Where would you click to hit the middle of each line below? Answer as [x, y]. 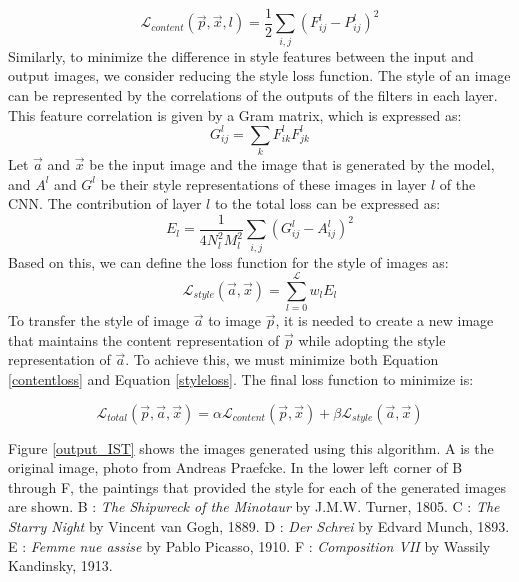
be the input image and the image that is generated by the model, [292, 164]
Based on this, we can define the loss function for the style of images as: [228, 261]
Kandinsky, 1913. [60, 565]
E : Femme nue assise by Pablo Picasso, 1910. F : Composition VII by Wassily [249, 545]
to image [235, 320]
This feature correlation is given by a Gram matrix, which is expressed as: [235, 114]
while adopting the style [372, 339]
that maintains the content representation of [144, 339]
